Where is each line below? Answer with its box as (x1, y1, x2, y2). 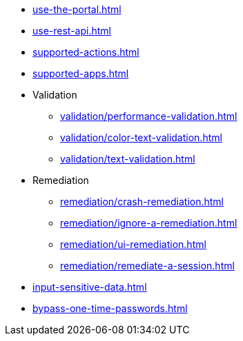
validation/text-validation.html (60, 153, 195, 165)
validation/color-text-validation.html (60, 132, 222, 143)
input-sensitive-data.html (32, 281, 147, 293)
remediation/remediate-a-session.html (60, 260, 235, 271)
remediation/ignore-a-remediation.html (60, 217, 237, 229)
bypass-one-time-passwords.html (32, 302, 188, 314)
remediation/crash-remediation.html (60, 196, 224, 207)
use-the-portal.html (32, 3, 121, 15)
